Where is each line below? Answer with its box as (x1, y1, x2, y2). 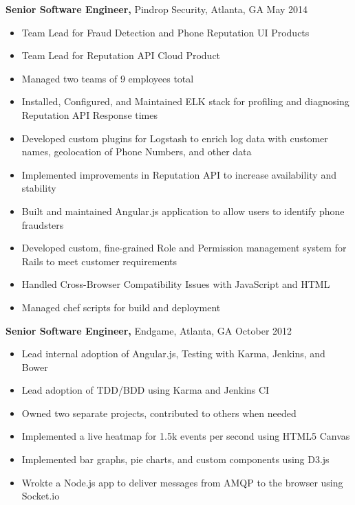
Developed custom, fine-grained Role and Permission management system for (21, 240, 347, 255)
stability (21, 181, 56, 195)
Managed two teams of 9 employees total (21, 71, 194, 85)
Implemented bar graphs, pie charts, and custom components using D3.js (21, 452, 330, 467)
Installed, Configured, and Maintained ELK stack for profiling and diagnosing (21, 94, 349, 109)
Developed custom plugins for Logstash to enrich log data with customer (21, 131, 328, 145)
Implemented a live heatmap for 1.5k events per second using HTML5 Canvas (21, 429, 350, 443)
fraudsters (21, 217, 64, 232)
